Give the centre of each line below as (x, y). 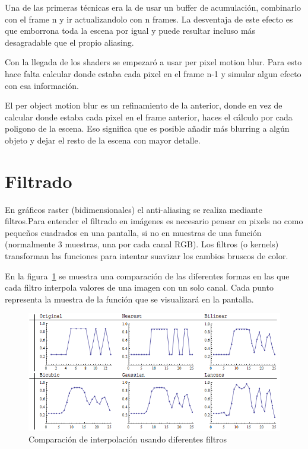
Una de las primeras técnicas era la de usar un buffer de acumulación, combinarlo (153, 7)
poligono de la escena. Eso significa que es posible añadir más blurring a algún (147, 128)
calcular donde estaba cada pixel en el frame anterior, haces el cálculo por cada (149, 117)
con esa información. (42, 85)
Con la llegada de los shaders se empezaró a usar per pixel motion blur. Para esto (153, 62)
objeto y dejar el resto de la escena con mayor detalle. (103, 140)
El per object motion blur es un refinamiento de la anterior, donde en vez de (144, 105)
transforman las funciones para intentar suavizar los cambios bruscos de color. (147, 256)
